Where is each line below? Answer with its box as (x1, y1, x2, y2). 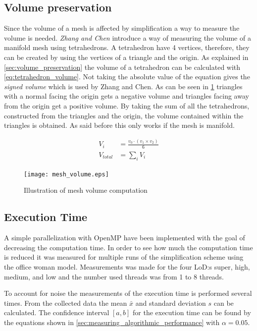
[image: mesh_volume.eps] (24, 170, 109, 178)
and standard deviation (135, 297, 206, 308)
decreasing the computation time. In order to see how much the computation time (4, 242, 253, 252)
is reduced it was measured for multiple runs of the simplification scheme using (4, 252, 244, 262)
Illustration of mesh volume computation (24, 185, 148, 195)
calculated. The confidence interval (4, 307, 109, 318)
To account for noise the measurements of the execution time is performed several (4, 288, 252, 298)
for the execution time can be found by (133, 307, 251, 318)
